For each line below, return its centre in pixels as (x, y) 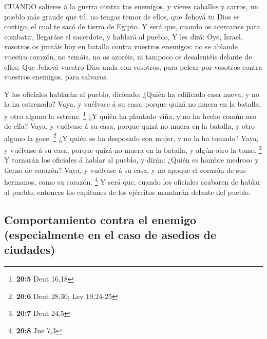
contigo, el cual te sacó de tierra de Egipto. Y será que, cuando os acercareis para (132, 26)
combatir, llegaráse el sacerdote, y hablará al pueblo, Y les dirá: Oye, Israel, (123, 36)
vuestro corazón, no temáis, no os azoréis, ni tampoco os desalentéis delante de (128, 56)
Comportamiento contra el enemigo (100, 219)
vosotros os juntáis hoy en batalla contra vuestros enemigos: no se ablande (121, 46)
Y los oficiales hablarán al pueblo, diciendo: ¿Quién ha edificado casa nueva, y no (132, 94)
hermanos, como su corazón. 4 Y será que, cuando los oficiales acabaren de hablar (132, 181)
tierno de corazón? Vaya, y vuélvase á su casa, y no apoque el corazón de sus (125, 169)
